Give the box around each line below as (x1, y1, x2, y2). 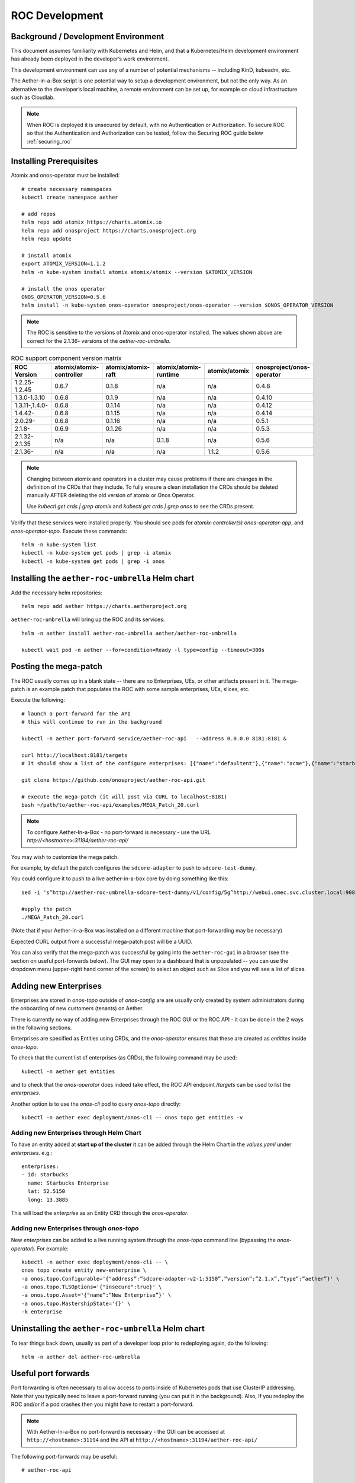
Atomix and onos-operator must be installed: (11, 172, 120, 179)
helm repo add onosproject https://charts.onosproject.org (21, 227, 196, 234)
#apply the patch (21, 905, 72, 912)
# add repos (21, 211, 56, 218)
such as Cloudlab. (11, 94, 55, 101)
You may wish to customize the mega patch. (11, 853, 119, 860)
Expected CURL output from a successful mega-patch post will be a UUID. (11, 938, 192, 945)
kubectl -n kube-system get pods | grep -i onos (21, 558, 165, 565)
